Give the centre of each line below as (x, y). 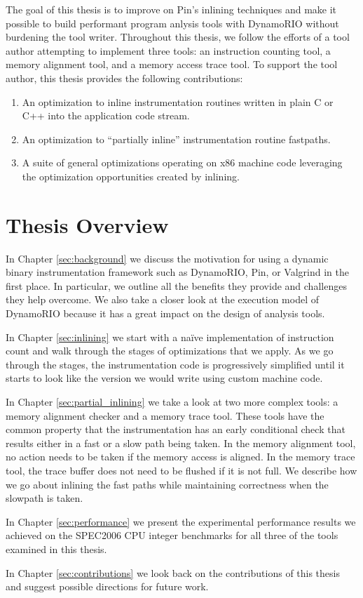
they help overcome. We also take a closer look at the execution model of (163, 299)
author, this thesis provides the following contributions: (124, 78)
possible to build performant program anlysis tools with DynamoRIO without (172, 23)
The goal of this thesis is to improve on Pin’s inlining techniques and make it (171, 9)
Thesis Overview (87, 224)
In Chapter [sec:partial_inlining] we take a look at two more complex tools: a (172, 401)
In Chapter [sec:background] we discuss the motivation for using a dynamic (167, 258)
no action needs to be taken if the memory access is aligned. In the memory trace (180, 457)
